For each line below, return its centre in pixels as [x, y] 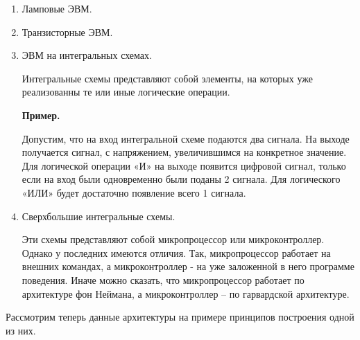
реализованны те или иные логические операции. [126, 92]
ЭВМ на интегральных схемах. [87, 55]
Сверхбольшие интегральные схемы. [98, 216]
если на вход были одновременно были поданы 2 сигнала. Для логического [181, 179]
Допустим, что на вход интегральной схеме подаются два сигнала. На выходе [186, 138]
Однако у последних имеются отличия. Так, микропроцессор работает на [176, 252]
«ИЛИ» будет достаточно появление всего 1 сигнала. [134, 192]
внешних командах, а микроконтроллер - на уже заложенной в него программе [188, 266]
